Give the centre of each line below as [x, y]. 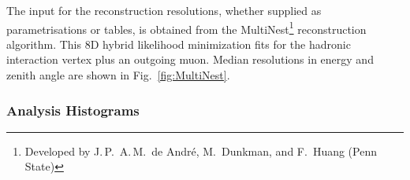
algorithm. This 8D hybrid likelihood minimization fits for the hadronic [179, 44]
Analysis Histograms [73, 110]
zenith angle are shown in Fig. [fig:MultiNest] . [118, 75]
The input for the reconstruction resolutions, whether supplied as [164, 10]
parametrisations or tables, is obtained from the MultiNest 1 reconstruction [186, 28]
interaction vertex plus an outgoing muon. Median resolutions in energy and [190, 59]
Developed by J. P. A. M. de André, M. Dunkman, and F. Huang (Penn [201, 151]
